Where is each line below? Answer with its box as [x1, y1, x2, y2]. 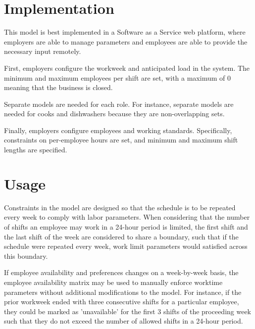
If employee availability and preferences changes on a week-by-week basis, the [4, 267, 239, 278]
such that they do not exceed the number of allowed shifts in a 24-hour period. [4, 316, 243, 326]
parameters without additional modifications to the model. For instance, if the [4, 286, 242, 297]
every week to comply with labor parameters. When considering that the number [4, 212, 250, 222]
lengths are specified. [4, 144, 67, 155]
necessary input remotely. [4, 46, 81, 56]
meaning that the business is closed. [4, 82, 113, 93]
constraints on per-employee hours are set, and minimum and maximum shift [4, 135, 238, 145]
